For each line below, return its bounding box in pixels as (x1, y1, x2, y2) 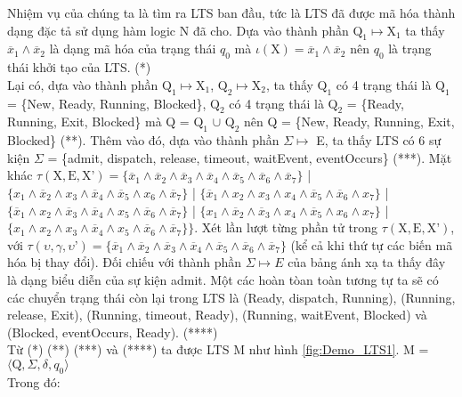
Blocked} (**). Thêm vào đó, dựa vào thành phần (7, 131, 280, 150)
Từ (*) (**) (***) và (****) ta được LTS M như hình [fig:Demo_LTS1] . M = (7, 340, 429, 359)
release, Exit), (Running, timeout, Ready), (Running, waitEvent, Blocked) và (7, 305, 427, 324)
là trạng (388, 39, 432, 58)
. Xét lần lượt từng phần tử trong (194, 218, 378, 237)
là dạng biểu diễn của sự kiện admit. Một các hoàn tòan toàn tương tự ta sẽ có (7, 270, 439, 288)
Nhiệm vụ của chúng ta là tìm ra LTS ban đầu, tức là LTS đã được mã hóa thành (7, 4, 456, 21)
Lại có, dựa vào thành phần (7, 75, 158, 93)
